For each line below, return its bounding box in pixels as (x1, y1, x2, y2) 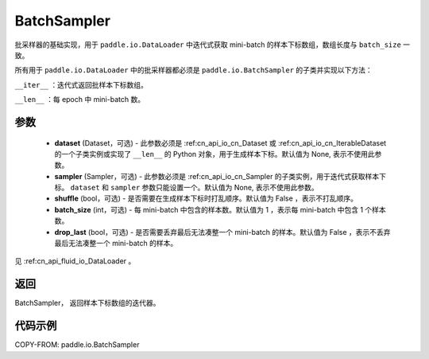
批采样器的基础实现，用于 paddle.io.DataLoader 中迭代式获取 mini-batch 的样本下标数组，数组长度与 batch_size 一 (14, 40, 411, 49)
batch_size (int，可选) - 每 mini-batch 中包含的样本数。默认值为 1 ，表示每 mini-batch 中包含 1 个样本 (54, 205, 387, 214)
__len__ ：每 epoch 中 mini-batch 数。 (14, 95, 145, 104)
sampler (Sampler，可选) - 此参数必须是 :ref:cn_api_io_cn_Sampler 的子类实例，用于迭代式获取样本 (54, 171, 380, 181)
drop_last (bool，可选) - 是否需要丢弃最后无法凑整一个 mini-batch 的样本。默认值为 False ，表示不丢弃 (54, 227, 391, 236)
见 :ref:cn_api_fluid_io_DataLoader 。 (14, 256, 136, 266)
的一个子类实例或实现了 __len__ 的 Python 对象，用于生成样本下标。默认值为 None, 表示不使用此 (54, 149, 375, 158)
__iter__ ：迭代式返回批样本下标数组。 (14, 80, 149, 89)
